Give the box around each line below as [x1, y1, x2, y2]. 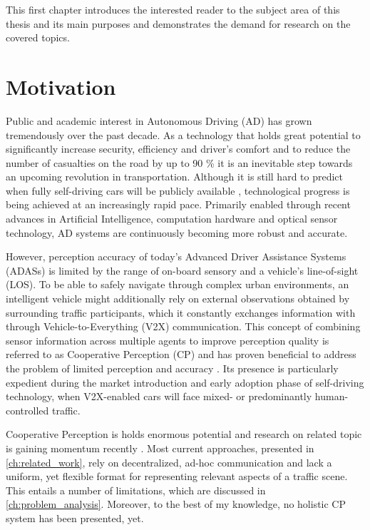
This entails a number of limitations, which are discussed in [6, 482, 266, 497]
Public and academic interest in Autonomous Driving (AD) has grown [6, 113, 312, 128]
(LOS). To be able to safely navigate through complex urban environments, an [6, 277, 349, 292]
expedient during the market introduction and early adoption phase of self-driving [6, 374, 364, 389]
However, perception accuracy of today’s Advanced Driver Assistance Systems [6, 249, 346, 264]
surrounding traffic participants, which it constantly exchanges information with [6, 305, 356, 320]
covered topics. [6, 30, 70, 45]
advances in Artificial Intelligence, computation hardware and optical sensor [6, 211, 338, 226]
